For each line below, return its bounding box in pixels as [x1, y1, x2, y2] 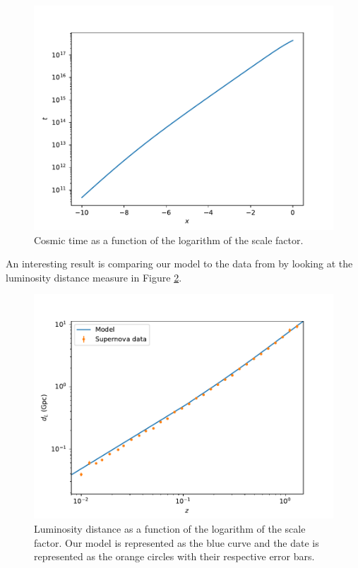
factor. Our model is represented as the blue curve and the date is [34, 535, 319, 550]
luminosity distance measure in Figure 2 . [6, 270, 182, 284]
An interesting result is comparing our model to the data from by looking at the [6, 256, 353, 271]
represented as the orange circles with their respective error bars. [34, 549, 315, 564]
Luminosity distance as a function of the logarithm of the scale [34, 521, 306, 536]
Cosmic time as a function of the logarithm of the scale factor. [34, 232, 304, 247]
